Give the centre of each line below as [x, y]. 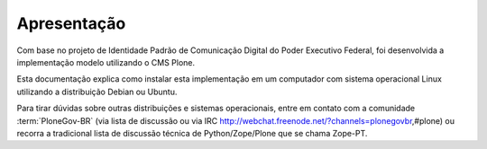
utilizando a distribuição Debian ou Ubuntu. [97, 92]
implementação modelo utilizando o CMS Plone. [106, 62]
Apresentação [71, 23]
